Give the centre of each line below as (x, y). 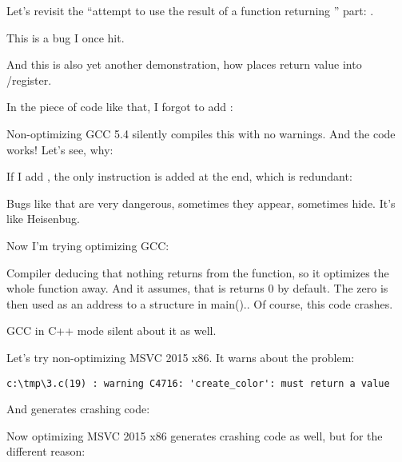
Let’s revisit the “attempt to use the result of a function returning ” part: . (190, 10)
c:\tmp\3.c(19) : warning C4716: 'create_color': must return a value (198, 383)
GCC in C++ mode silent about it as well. (111, 331)
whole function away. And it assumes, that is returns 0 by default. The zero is (197, 288)
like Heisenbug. (43, 219)
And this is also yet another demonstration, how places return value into (184, 64)
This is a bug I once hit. (66, 37)
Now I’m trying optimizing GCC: (88, 245)
